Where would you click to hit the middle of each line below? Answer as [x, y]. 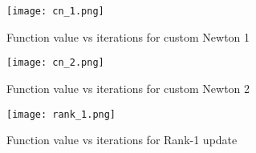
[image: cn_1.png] [55, 11]
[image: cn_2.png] [55, 63]
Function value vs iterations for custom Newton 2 [128, 88]
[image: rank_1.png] [61, 114]
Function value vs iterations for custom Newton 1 [128, 36]
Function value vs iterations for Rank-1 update [122, 140]
